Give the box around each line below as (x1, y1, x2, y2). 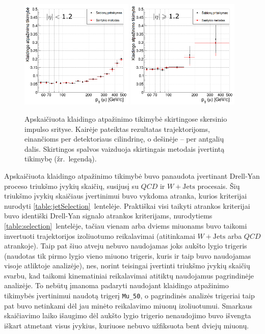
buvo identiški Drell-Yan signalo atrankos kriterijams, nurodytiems (4, 210, 213, 221)
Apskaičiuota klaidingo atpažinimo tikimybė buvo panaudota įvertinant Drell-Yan (4, 170, 260, 181)
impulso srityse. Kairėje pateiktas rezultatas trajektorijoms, (24, 123, 210, 134)
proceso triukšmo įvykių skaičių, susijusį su (4, 180, 139, 191)
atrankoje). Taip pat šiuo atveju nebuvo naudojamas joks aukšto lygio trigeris (4, 240, 247, 251)
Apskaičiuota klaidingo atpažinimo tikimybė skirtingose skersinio (24, 113, 227, 124)
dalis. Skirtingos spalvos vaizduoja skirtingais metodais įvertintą (24, 143, 225, 154)
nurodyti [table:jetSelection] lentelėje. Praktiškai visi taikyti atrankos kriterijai (4, 200, 250, 211)
